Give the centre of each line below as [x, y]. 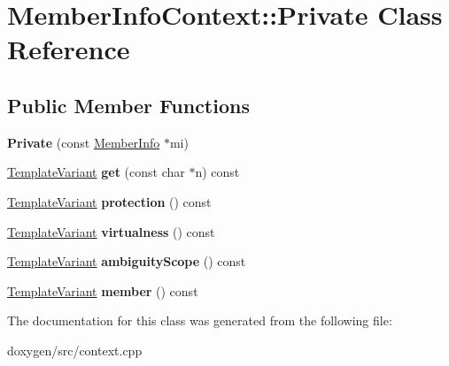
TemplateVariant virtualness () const [111, 231]
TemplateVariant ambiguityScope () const [127, 261]
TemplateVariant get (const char [96, 172]
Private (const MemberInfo [84, 142]
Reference [69, 49]
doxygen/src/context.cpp [75, 350]
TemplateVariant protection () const [109, 201]
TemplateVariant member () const [103, 290]
